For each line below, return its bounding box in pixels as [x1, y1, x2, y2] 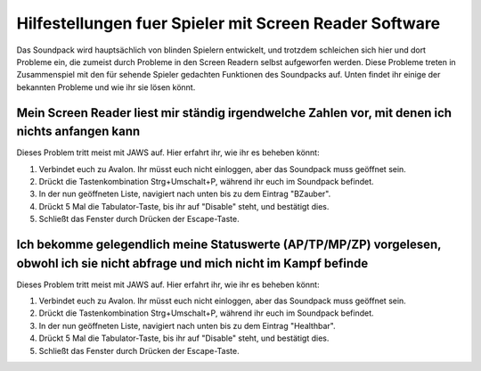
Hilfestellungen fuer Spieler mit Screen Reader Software [16, 13, 441, 33]
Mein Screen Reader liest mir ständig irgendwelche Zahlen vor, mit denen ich [16, 105, 452, 120]
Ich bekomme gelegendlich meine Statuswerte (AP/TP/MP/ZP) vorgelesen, [16, 236, 442, 251]
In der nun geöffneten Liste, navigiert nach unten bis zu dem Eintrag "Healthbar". [38, 320, 336, 331]
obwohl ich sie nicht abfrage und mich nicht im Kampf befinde [16, 255, 369, 271]
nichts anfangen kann [16, 124, 141, 139]
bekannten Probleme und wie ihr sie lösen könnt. [16, 81, 196, 93]
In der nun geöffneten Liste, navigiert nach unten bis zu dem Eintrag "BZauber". [38, 188, 331, 200]
